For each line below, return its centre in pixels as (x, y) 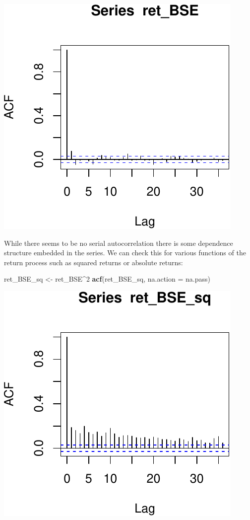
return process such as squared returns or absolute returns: (94, 262)
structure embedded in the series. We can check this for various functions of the (125, 253)
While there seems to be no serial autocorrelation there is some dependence (119, 243)
